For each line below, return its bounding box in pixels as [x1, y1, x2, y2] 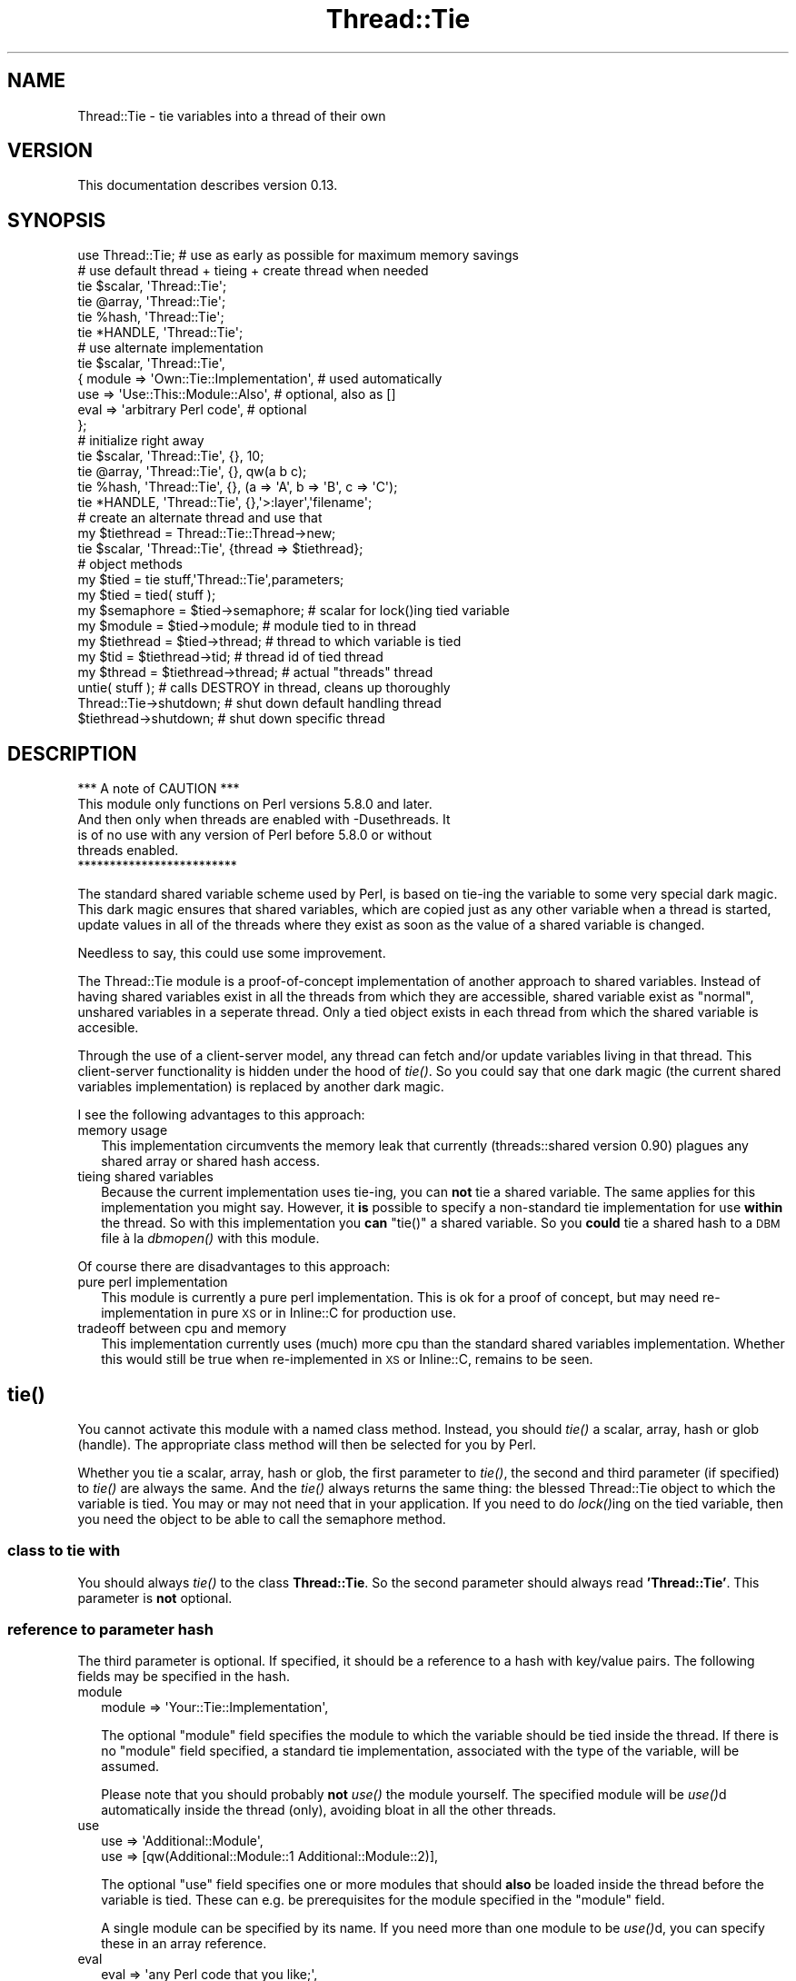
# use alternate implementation [77, 340, 264, 356]
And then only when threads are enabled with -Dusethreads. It [77, 811, 451, 828]
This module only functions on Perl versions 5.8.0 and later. [77, 796, 433, 812]
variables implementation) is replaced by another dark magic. [77, 1079, 444, 1095]
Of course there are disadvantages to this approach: [77, 1259, 391, 1275]
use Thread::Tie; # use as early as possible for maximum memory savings [77, 247, 519, 264]
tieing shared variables [77, 1169, 214, 1185]
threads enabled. [77, 842, 179, 859]
